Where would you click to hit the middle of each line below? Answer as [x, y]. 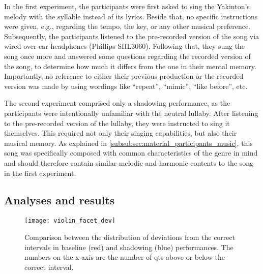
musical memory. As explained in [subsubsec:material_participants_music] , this [128, 143]
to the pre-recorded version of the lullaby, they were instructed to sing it [117, 123]
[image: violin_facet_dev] [70, 221]
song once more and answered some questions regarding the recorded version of [127, 56]
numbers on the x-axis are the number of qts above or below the [125, 257]
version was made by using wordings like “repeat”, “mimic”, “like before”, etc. [126, 86]
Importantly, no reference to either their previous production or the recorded [124, 76]
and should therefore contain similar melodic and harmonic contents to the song [129, 162]
